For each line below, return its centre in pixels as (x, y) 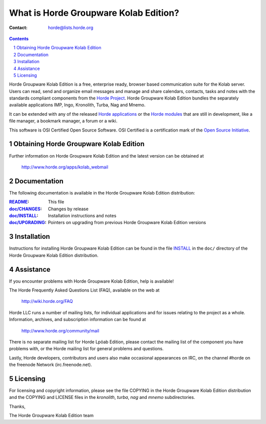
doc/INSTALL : (24, 216)
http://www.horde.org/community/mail (60, 330)
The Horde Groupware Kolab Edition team (51, 416)
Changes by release (68, 209)
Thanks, (17, 406)
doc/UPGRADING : (28, 223)
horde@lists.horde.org (71, 28)
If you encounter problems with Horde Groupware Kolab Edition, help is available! (92, 281)
